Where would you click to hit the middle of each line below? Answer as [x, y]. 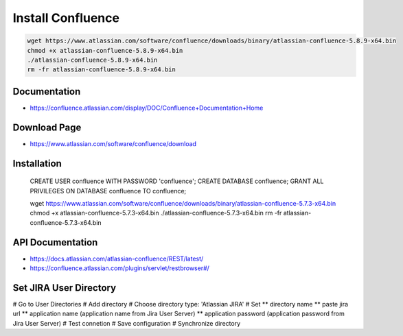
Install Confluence [66, 18]
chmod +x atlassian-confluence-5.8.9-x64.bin [105, 50]
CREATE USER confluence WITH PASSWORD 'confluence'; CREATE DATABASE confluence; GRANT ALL [177, 181]
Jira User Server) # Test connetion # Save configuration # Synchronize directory [127, 323]
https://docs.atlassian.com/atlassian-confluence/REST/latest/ [117, 259]
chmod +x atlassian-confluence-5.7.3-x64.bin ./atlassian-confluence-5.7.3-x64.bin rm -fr [156, 213]
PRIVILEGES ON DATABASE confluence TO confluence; [108, 191]
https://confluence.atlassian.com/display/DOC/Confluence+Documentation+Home [147, 108]
